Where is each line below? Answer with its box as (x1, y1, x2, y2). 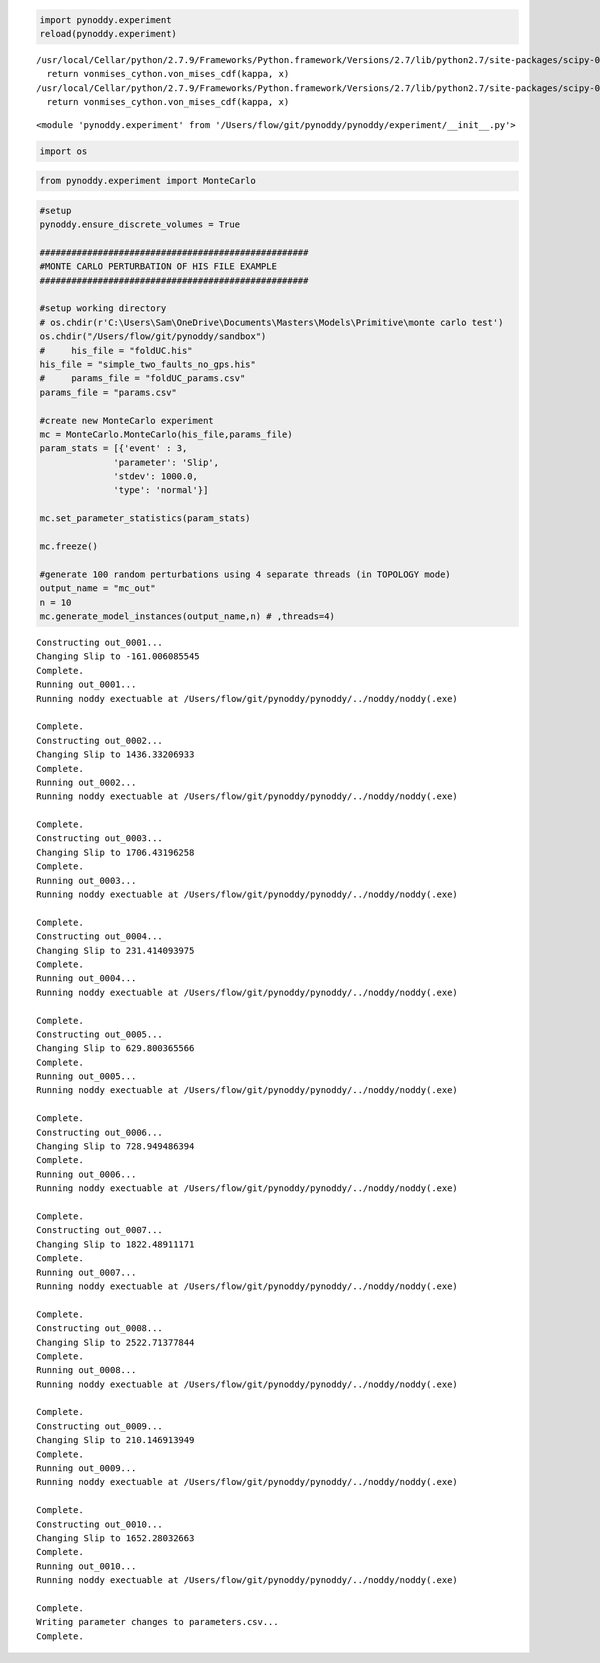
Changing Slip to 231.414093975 (36, 945, 195, 956)
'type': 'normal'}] (113, 485, 209, 496)
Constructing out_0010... (36, 1518, 164, 1530)
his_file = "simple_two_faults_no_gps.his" (39, 358, 257, 370)
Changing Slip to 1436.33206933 (36, 749, 195, 760)
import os (39, 145, 88, 157)
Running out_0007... (36, 1266, 137, 1278)
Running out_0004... (36, 973, 137, 984)
